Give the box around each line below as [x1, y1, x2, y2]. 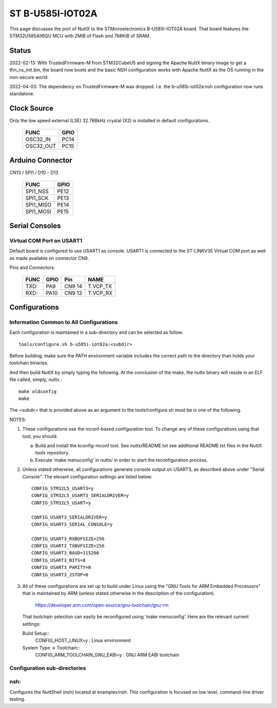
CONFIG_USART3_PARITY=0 [31, 565, 91, 570]
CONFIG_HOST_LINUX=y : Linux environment [35, 637, 131, 644]
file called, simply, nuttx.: [9, 376, 63, 382]
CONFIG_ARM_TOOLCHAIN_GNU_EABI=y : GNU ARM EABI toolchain [35, 652, 180, 658]
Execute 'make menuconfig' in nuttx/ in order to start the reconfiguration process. [35, 457, 208, 463]
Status [9, 46, 31, 55]
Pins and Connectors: [9, 264, 55, 271]
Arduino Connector [9, 156, 72, 165]
